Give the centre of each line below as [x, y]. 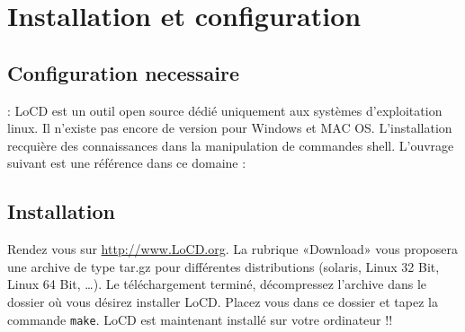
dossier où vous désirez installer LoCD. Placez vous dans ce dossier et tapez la [223, 301]
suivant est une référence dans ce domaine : [127, 163]
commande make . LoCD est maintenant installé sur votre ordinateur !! [200, 319]
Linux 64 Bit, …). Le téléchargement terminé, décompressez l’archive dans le [217, 284]
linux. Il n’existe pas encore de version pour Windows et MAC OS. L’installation [230, 128]
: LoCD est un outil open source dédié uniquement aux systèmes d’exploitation [225, 110]
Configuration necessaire [123, 72]
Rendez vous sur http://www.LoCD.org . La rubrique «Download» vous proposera [232, 249]
